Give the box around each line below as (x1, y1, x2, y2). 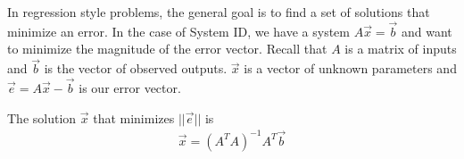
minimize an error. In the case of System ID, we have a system (7, 21, 350, 40)
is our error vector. (79, 79, 181, 97)
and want (402, 21, 452, 40)
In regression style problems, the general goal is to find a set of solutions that (7, 3, 430, 21)
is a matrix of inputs (344, 39, 457, 58)
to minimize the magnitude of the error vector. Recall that (7, 39, 327, 58)
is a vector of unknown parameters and (244, 59, 457, 78)
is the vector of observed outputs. (44, 59, 228, 78)
